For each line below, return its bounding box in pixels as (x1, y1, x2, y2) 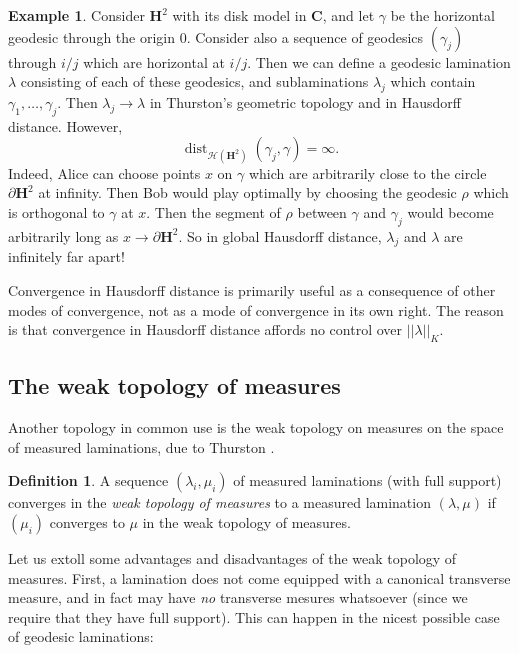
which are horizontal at (83, 51, 225, 72)
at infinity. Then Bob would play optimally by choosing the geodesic (38, 182, 457, 203)
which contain (390, 71, 476, 92)
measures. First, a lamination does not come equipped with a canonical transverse (8, 567, 511, 588)
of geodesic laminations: (8, 626, 154, 647)
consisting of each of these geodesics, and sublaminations (20, 71, 369, 92)
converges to (49, 511, 125, 532)
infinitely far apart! (8, 246, 125, 267)
